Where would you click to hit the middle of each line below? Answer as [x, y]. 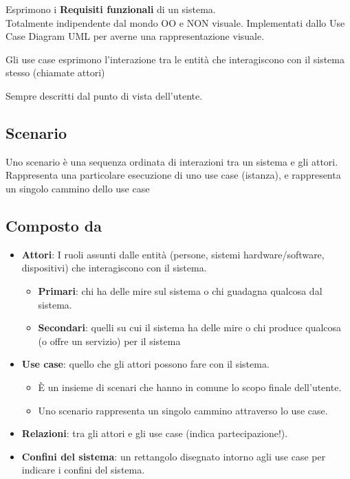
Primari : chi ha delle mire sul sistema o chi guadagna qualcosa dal [180, 290]
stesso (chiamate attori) [55, 73]
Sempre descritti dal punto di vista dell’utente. [104, 95]
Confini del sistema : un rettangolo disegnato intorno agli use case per [174, 456]
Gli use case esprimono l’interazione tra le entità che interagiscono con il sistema [175, 59]
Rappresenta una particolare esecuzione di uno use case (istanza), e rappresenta [173, 175]
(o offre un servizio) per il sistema [109, 341]
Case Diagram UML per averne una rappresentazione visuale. [135, 36]
